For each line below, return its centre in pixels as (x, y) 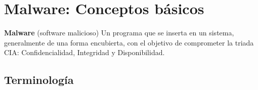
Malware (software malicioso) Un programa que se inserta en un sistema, (119, 33)
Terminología (39, 80)
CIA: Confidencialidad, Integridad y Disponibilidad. (84, 52)
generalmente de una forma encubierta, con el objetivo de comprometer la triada (129, 42)
